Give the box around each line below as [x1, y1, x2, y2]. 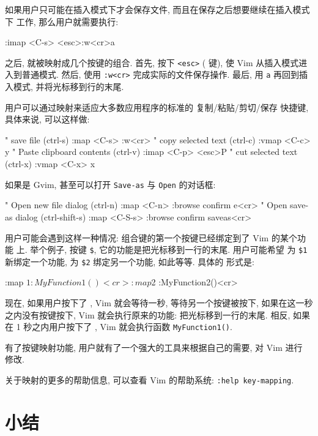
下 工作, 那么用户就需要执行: [5, 15, 119, 28]
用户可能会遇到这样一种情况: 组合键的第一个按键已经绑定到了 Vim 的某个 [5, 231, 297, 244]
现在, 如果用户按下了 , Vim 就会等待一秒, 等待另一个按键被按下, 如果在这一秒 [5, 296, 313, 309]
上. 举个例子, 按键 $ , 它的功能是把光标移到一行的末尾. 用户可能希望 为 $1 [16, 243, 308, 256]
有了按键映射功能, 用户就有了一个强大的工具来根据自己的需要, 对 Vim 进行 [5, 340, 303, 353]
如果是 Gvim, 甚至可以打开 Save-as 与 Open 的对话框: [5, 178, 216, 190]
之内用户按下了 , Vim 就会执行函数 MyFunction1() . [32, 320, 232, 333]
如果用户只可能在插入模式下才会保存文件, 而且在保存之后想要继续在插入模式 [5, 3, 310, 15]
